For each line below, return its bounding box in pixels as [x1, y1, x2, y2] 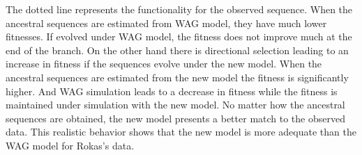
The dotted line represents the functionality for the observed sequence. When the [6, 2, 353, 16]
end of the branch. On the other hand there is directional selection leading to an [6, 42, 349, 57]
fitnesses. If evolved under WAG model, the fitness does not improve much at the [6, 29, 352, 44]
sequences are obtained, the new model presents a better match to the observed [6, 111, 345, 125]
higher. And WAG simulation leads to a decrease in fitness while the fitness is [6, 83, 338, 98]
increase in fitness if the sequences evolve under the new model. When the [6, 56, 322, 71]
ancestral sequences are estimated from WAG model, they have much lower [6, 15, 327, 30]
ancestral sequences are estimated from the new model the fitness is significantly [6, 70, 349, 84]
